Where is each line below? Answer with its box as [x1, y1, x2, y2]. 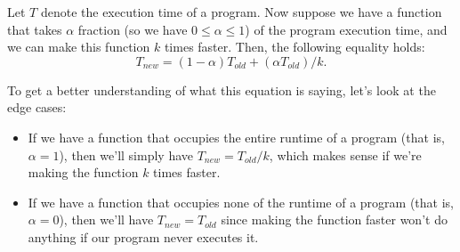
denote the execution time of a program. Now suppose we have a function [40, 3, 442, 20]
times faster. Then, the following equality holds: [164, 37, 425, 56]
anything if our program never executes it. [28, 227, 259, 246]
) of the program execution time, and [245, 20, 448, 38]
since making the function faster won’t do [221, 210, 448, 229]
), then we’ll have [59, 210, 154, 229]
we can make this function [7, 37, 150, 56]
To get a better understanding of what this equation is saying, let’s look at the [7, 80, 436, 99]
